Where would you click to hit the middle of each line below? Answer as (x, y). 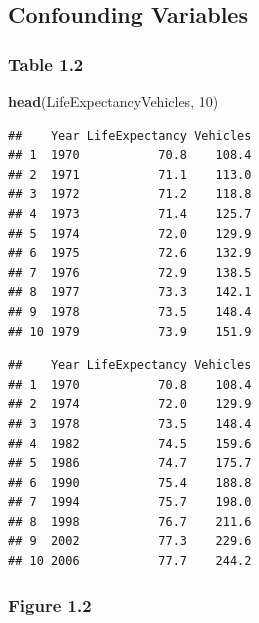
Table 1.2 (46, 63)
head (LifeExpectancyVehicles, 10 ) (113, 101)
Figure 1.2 (50, 604)
